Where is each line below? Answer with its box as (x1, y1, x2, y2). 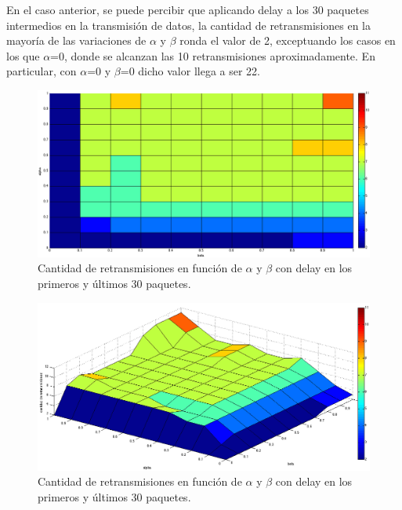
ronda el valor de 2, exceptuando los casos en (179, 32, 396, 49)
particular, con (6, 63, 77, 79)
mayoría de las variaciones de (6, 32, 147, 49)
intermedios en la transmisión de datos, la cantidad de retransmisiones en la (6, 16, 371, 33)
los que (6, 47, 40, 64)
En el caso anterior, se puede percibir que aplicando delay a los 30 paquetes (6, 2, 369, 17)
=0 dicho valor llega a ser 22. (120, 63, 260, 79)
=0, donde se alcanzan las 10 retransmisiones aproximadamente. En (50, 47, 375, 64)
